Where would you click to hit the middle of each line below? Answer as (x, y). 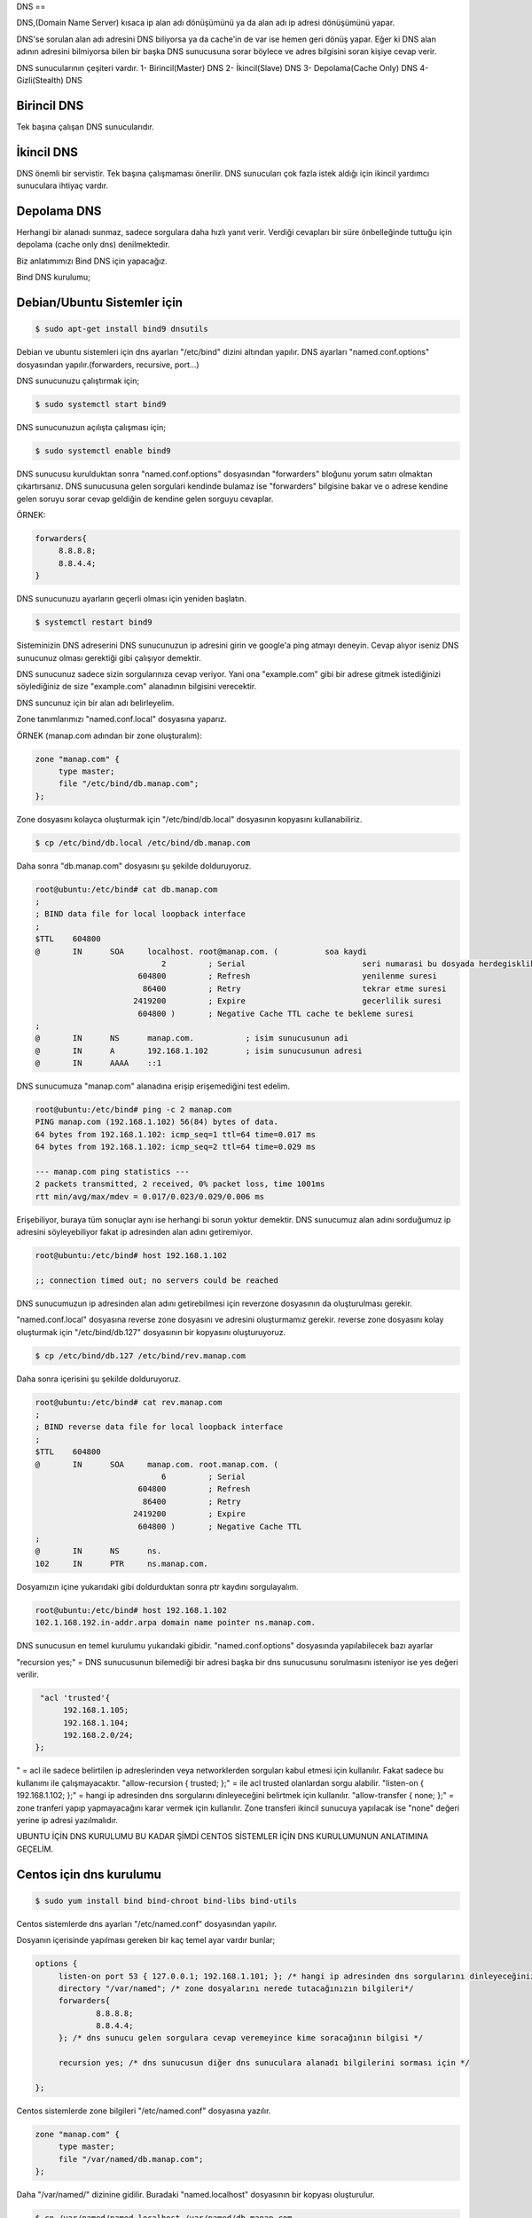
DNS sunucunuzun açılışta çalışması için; (91, 427)
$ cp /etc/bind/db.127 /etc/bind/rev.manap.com (140, 1356)
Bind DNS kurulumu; (53, 277)
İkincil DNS (47, 152)
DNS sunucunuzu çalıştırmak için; (78, 381)
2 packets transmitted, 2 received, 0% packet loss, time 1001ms (180, 1184)
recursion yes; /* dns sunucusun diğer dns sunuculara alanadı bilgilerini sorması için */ (264, 2063)
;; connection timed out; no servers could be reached (156, 1280)
